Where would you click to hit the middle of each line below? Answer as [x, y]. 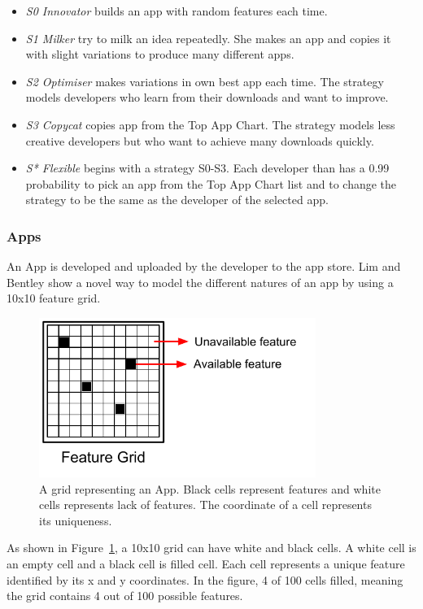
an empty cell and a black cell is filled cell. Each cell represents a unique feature [206, 563]
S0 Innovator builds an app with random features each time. [177, 11]
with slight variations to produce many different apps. [160, 54]
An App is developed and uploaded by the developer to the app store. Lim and [204, 266]
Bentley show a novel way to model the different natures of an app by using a [200, 282]
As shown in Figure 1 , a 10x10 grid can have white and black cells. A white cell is [211, 548]
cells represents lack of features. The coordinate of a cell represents [205, 505]
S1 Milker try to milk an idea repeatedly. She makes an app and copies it [208, 38]
